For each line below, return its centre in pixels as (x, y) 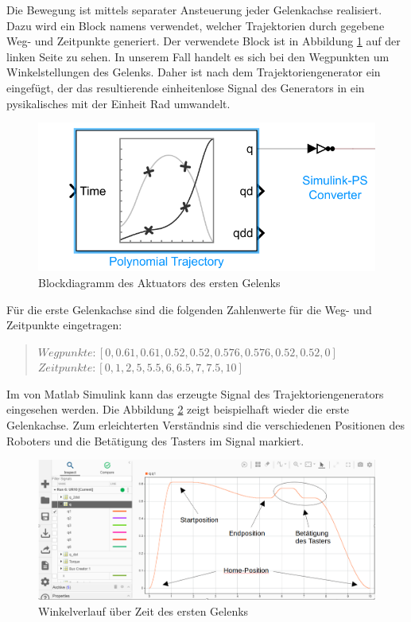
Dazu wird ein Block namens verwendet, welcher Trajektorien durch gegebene (196, 25)
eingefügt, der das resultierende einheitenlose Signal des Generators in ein (186, 87)
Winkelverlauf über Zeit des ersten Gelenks (143, 610)
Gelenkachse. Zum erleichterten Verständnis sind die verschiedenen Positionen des (206, 425)
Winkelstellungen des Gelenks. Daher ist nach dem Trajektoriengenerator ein (194, 72)
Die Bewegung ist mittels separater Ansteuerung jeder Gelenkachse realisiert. (194, 10)
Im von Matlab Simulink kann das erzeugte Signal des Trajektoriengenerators (195, 393)
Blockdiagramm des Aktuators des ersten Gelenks (159, 282)
